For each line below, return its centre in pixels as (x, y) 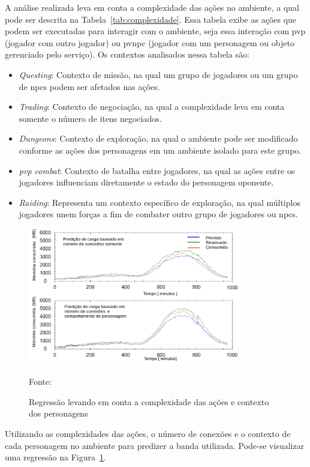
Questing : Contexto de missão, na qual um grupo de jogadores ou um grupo (158, 74)
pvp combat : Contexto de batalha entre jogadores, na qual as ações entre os (157, 170)
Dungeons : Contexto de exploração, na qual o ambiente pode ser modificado (158, 138)
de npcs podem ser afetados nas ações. (89, 86)
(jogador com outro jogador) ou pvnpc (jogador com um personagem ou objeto (150, 42)
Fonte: (40, 381)
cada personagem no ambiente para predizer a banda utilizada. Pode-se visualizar (155, 445)
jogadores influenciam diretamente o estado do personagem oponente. (146, 182)
